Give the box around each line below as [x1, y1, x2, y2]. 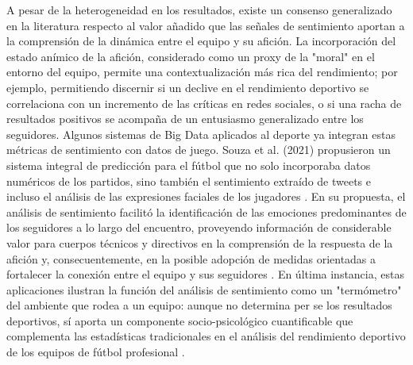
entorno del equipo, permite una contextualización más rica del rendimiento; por [6, 63, 398, 80]
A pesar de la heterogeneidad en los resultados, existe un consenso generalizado [6, 2, 392, 17]
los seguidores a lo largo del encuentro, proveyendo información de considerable [6, 219, 392, 236]
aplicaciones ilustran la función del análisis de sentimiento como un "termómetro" [6, 281, 402, 298]
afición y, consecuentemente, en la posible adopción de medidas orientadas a [6, 250, 376, 267]
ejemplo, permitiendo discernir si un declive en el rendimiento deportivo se [6, 79, 369, 95]
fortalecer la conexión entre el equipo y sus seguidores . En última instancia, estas [6, 266, 404, 282]
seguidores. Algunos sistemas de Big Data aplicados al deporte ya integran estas [6, 125, 396, 142]
